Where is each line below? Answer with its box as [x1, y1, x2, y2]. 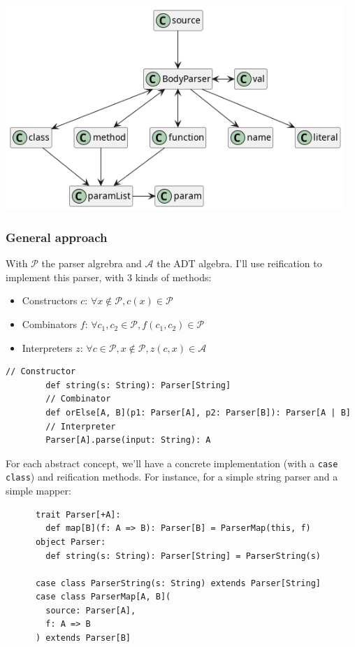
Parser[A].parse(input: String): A [45, 435, 211, 446]
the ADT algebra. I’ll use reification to [157, 256, 322, 271]
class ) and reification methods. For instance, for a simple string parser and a [6, 469, 338, 484]
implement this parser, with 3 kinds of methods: [6, 269, 212, 284]
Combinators [22, 317, 78, 332]
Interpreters [22, 340, 73, 355]
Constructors [22, 293, 78, 308]
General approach [6, 228, 108, 246]
